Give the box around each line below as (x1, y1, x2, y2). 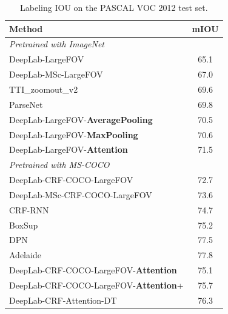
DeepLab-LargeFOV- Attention (9, 143, 128, 156)
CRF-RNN (9, 203, 49, 216)
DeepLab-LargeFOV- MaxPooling (9, 128, 138, 141)
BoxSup (9, 218, 38, 231)
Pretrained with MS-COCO (9, 158, 110, 171)
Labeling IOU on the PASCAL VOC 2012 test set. (20, 1, 208, 13)
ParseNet (9, 98, 43, 110)
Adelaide (9, 249, 41, 261)
